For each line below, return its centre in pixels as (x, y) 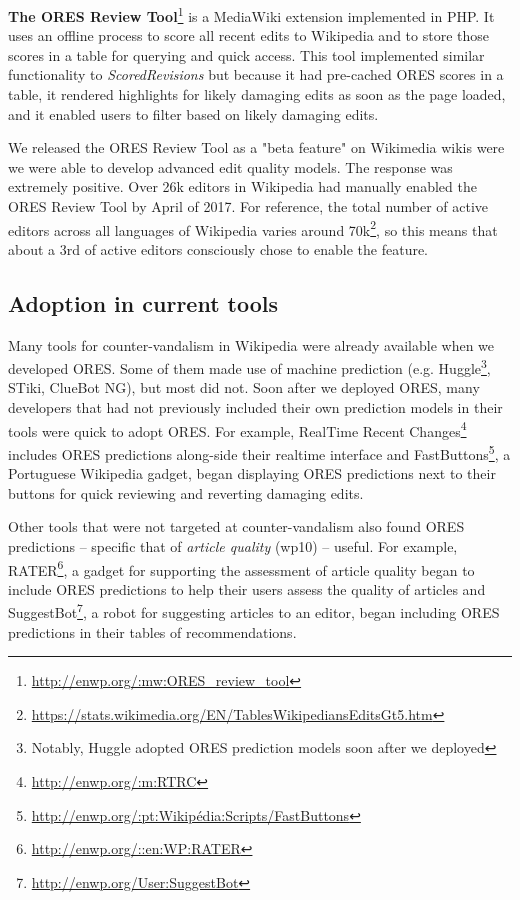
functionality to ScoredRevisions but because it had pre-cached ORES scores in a (256, 74)
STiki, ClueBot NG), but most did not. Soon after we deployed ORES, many (244, 387)
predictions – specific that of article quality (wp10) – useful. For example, (233, 545)
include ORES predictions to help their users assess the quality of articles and (247, 588)
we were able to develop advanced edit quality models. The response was (230, 166)
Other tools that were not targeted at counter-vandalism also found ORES (236, 526)
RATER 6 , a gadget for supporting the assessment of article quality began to (241, 568)
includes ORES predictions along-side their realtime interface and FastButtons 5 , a (259, 452)
